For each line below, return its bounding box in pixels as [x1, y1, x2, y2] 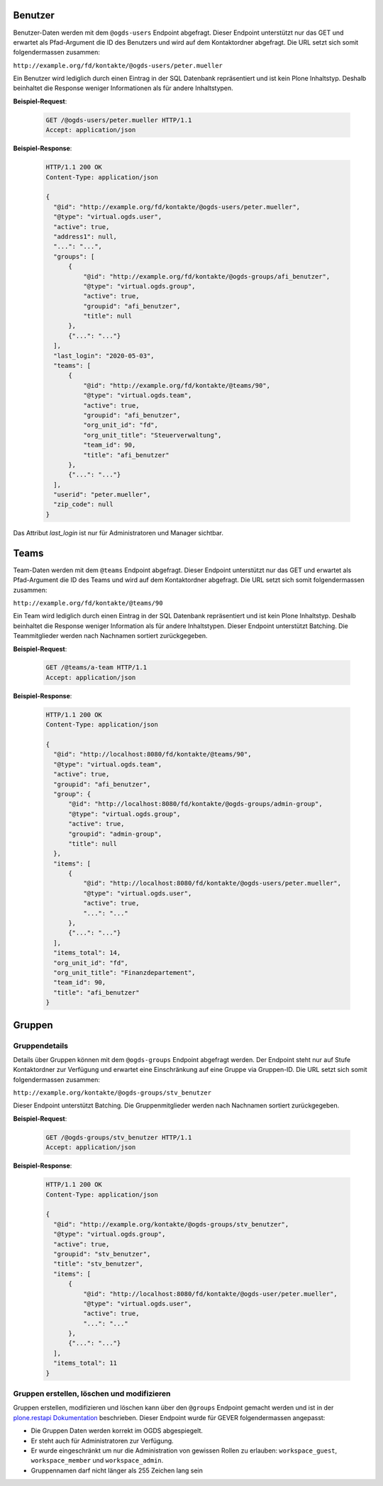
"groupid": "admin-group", [68, 829, 162, 838]
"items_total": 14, [53, 949, 121, 957]
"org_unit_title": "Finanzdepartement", [53, 968, 196, 976]
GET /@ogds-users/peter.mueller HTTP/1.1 [45, 116, 192, 124]
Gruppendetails [13, 1041, 69, 1051]
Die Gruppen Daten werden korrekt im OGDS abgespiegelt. [30, 1426, 204, 1435]
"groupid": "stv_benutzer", [53, 1250, 151, 1258]
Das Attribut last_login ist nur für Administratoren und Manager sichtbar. [13, 528, 223, 537]
